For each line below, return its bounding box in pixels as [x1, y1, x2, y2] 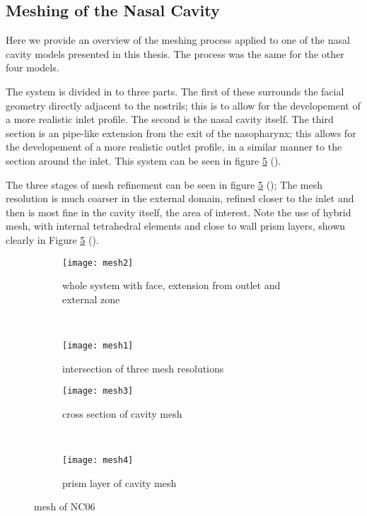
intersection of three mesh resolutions [62, 360, 224, 375]
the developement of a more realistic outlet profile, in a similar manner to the [6, 139, 342, 154]
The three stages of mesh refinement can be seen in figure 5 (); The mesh [6, 177, 323, 192]
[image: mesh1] [62, 340, 134, 351]
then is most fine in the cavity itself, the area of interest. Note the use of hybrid [6, 204, 351, 219]
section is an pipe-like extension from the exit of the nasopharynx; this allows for [6, 125, 356, 140]
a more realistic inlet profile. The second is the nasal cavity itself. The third [6, 112, 334, 127]
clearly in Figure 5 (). [6, 232, 99, 247]
